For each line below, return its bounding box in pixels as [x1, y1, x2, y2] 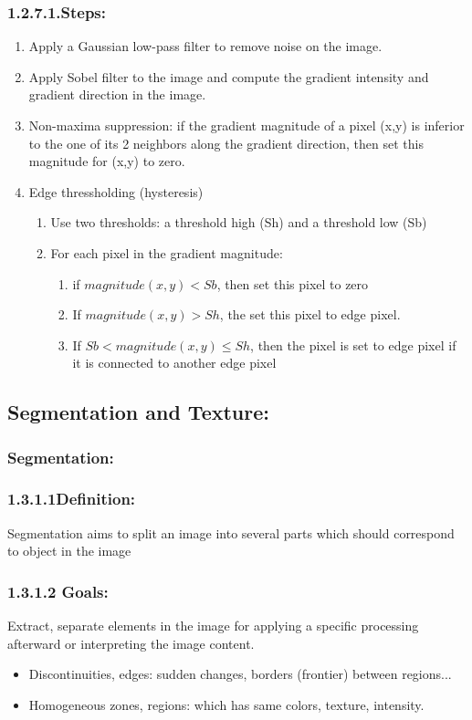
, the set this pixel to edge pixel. [219, 305, 401, 324]
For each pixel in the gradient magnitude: [50, 243, 283, 262]
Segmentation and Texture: [7, 398, 269, 426]
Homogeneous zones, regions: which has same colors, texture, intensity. [28, 694, 425, 714]
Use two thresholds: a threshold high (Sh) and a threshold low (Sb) [50, 213, 427, 232]
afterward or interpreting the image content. [7, 633, 255, 652]
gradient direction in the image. [28, 85, 206, 104]
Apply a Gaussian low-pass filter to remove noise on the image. [28, 37, 383, 56]
